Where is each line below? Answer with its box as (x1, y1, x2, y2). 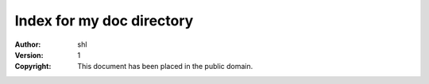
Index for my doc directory (14, 12, 194, 29)
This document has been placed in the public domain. (77, 62, 253, 71)
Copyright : (14, 62, 52, 71)
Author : (14, 40, 41, 49)
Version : (14, 50, 44, 59)
